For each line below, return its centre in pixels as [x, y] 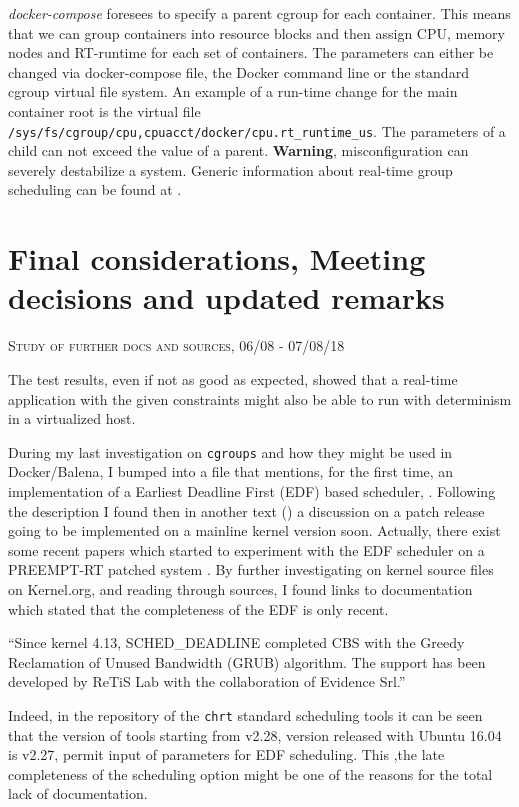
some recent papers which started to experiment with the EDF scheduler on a [246, 549]
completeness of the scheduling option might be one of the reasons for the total [250, 773]
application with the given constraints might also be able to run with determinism [260, 398]
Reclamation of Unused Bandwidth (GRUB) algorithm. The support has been [247, 661]
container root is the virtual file [104, 110]
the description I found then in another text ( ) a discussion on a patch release [246, 510]
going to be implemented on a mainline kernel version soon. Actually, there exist [254, 530]
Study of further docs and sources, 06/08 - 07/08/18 [176, 345]
